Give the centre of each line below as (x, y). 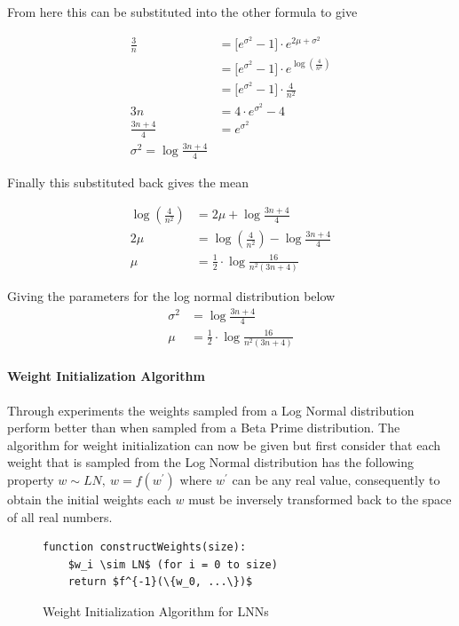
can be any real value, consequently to (336, 480)
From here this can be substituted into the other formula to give (182, 12)
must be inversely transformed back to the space (320, 499)
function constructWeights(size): (145, 547)
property (31, 480)
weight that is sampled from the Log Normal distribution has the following (210, 462)
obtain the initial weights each (89, 499)
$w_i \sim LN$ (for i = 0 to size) (173, 564)
